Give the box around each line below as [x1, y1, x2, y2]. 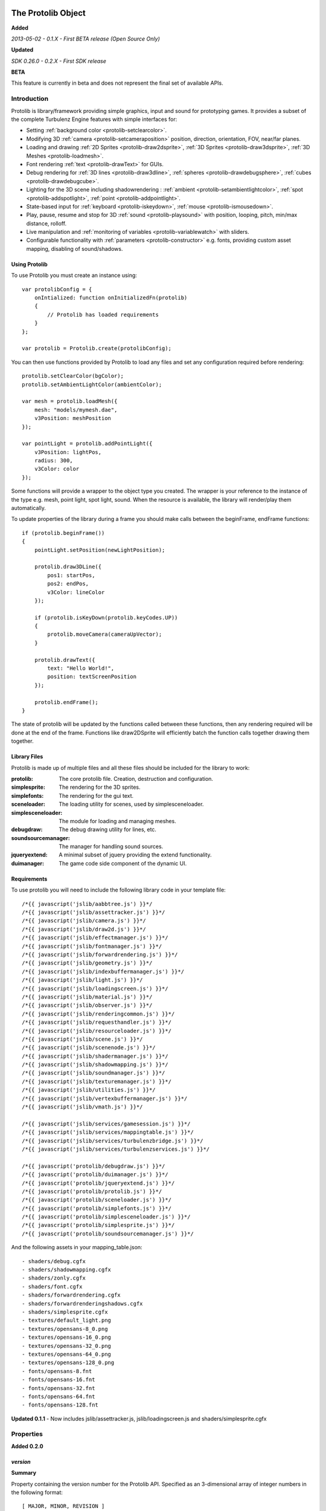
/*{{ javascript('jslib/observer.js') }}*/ [22, 1002, 153, 1009]
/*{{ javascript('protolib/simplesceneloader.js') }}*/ [22, 1214, 191, 1220]
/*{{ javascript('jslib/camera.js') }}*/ [22, 917, 146, 924]
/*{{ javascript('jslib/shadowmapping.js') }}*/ [22, 1061, 168, 1068]
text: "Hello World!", [47, 665, 115, 672]
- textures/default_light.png [22, 1317, 112, 1324]
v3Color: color [34, 465, 80, 473]
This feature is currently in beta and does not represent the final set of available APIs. [11, 79, 223, 87]
